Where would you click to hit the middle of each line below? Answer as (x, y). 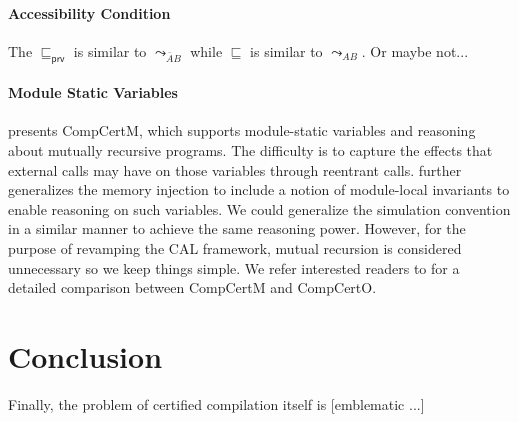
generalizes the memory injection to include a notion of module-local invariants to (259, 189)
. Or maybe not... (415, 50)
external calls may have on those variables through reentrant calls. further (235, 169)
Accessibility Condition (89, 12)
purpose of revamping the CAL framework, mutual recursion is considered (235, 247)
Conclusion (85, 355)
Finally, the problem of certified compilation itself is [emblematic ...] (216, 403)
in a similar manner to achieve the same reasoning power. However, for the (237, 228)
